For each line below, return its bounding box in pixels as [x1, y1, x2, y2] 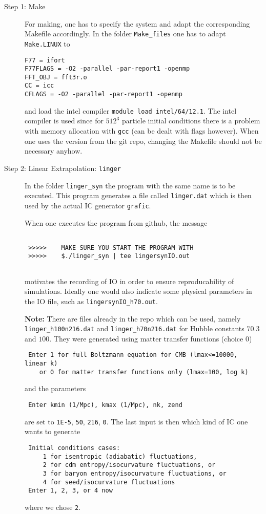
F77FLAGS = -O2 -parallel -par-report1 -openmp [25, 65, 190, 73]
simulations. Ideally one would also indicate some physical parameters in [25, 286, 252, 296]
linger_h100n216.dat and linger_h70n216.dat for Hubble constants [25, 323, 244, 334]
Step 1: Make [4, 1, 46, 11]
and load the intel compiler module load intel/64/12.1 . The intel [25, 105, 237, 116]
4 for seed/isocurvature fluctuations [43, 478, 175, 486]
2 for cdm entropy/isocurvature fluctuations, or [43, 461, 216, 469]
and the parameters [25, 383, 86, 394]
